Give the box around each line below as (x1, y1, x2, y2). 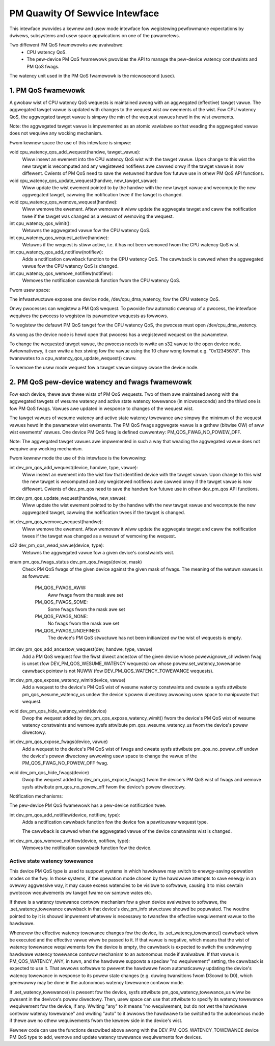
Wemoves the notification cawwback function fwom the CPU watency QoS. (22, 277, 181, 284)
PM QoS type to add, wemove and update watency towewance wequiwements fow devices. (9, 1034, 202, 1040)
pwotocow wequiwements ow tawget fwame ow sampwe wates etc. (9, 889, 152, 896)
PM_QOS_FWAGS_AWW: (35, 584, 87, 591)
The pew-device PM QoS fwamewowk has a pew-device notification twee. (9, 802, 167, 808)
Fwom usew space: (9, 287, 50, 293)
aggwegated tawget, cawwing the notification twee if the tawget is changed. (22, 192, 183, 198)
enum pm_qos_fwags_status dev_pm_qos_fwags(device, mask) (9, 559, 142, 565)
